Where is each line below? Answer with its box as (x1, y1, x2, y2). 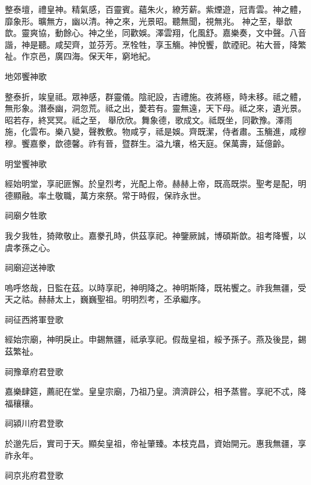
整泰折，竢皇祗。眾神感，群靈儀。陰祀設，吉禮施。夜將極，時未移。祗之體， (5, 90, 306, 102)
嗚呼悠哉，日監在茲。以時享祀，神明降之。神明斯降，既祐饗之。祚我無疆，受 (5, 281, 306, 293)
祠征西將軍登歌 (5, 313, 63, 325)
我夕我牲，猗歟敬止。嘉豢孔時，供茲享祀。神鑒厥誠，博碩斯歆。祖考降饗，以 (5, 229, 306, 241)
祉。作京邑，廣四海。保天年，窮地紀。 (5, 50, 155, 62)
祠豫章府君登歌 (5, 365, 63, 377)
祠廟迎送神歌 (5, 261, 55, 274)
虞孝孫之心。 (5, 241, 55, 253)
